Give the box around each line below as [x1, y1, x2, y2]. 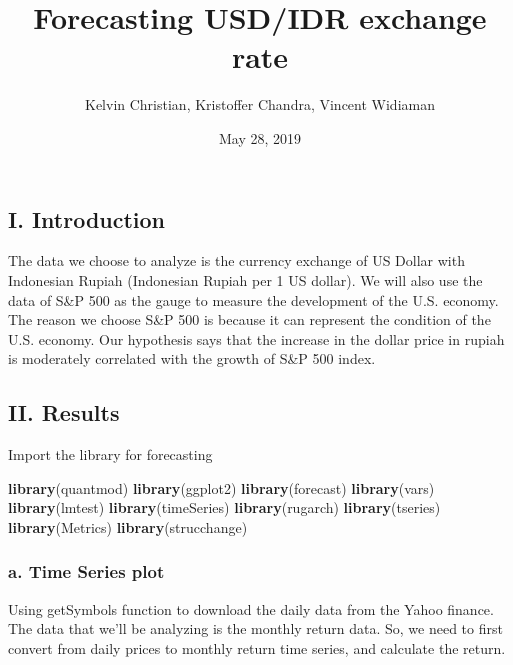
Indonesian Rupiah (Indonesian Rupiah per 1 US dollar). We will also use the [8, 269, 483, 290]
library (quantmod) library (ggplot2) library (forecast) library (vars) [8, 477, 435, 498]
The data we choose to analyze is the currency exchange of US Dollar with [8, 250, 465, 271]
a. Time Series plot [8, 559, 165, 584]
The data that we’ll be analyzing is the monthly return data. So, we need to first [8, 618, 503, 639]
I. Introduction [8, 203, 166, 234]
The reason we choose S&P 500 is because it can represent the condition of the [8, 309, 491, 330]
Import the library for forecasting [8, 444, 213, 465]
